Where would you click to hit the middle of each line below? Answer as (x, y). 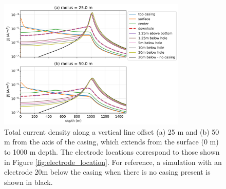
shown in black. (29, 182)
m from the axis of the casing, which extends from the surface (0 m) (111, 142)
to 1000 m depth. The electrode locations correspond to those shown (112, 151)
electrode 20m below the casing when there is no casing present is (107, 172)
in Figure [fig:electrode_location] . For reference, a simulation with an (113, 162)
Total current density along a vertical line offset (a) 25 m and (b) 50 (112, 131)
